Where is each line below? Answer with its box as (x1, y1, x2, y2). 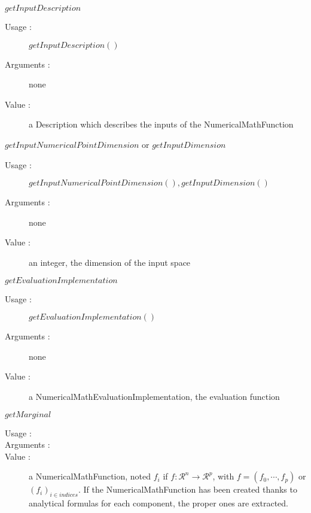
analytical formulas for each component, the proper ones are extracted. (29, 497, 288, 509)
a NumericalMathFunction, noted (29, 470, 151, 482)
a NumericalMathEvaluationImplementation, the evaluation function (29, 390, 280, 402)
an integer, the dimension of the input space (29, 256, 191, 268)
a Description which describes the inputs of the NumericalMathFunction (29, 118, 294, 130)
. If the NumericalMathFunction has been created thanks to (78, 483, 297, 496)
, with (212, 470, 234, 482)
